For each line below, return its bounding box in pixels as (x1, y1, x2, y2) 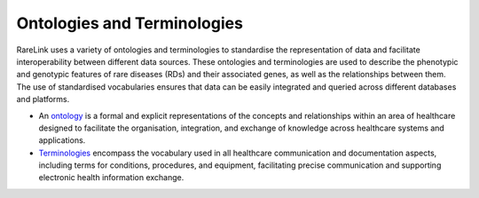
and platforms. (16, 94, 70, 105)
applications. (38, 135, 86, 146)
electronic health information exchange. (38, 172, 185, 183)
